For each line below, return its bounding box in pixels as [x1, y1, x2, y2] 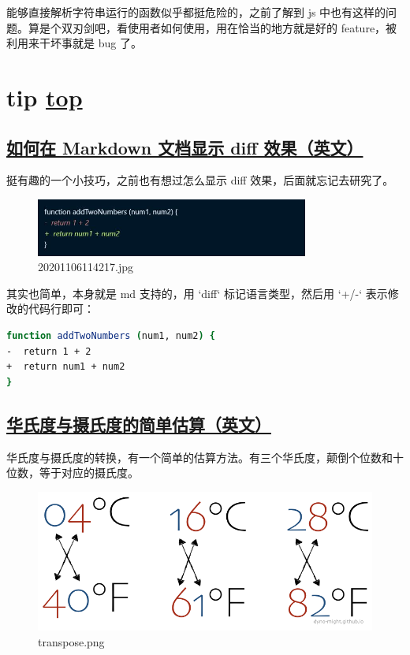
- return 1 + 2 [6, 345, 91, 357]
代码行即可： [28, 300, 95, 317]
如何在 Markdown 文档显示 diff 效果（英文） [6, 135, 363, 159]
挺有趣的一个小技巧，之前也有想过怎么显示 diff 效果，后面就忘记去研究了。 [6, 172, 394, 188]
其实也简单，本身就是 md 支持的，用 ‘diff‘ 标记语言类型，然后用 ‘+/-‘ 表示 [6, 285, 388, 301]
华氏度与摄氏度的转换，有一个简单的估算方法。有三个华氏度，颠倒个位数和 [6, 448, 393, 465]
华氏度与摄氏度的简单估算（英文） [6, 411, 271, 436]
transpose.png [38, 633, 105, 649]
